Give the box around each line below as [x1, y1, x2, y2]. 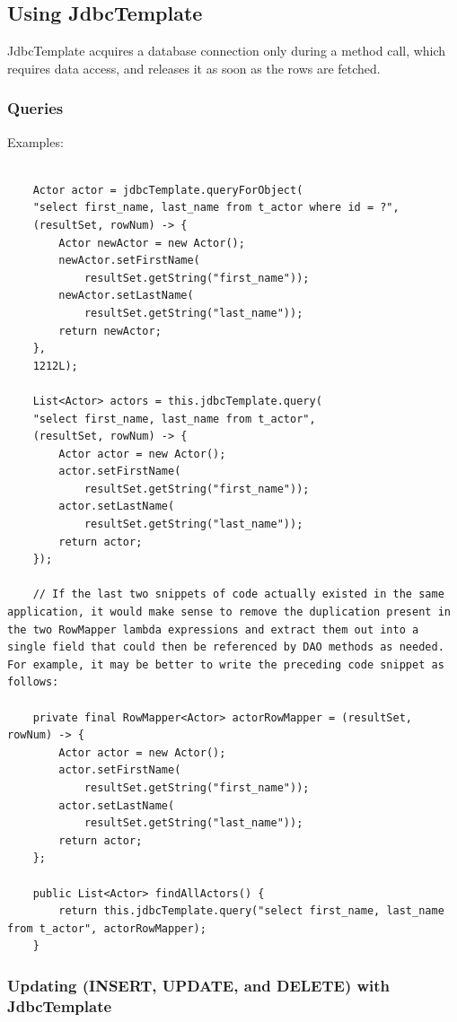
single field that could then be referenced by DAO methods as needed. [7, 641, 444, 654]
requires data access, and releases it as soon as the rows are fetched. [7, 58, 381, 77]
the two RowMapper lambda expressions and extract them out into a [7, 623, 419, 636]
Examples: [7, 132, 64, 151]
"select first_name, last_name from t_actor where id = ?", [32, 201, 400, 214]
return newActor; [58, 324, 162, 337]
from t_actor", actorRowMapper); [7, 922, 207, 935]
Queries [7, 97, 64, 119]
